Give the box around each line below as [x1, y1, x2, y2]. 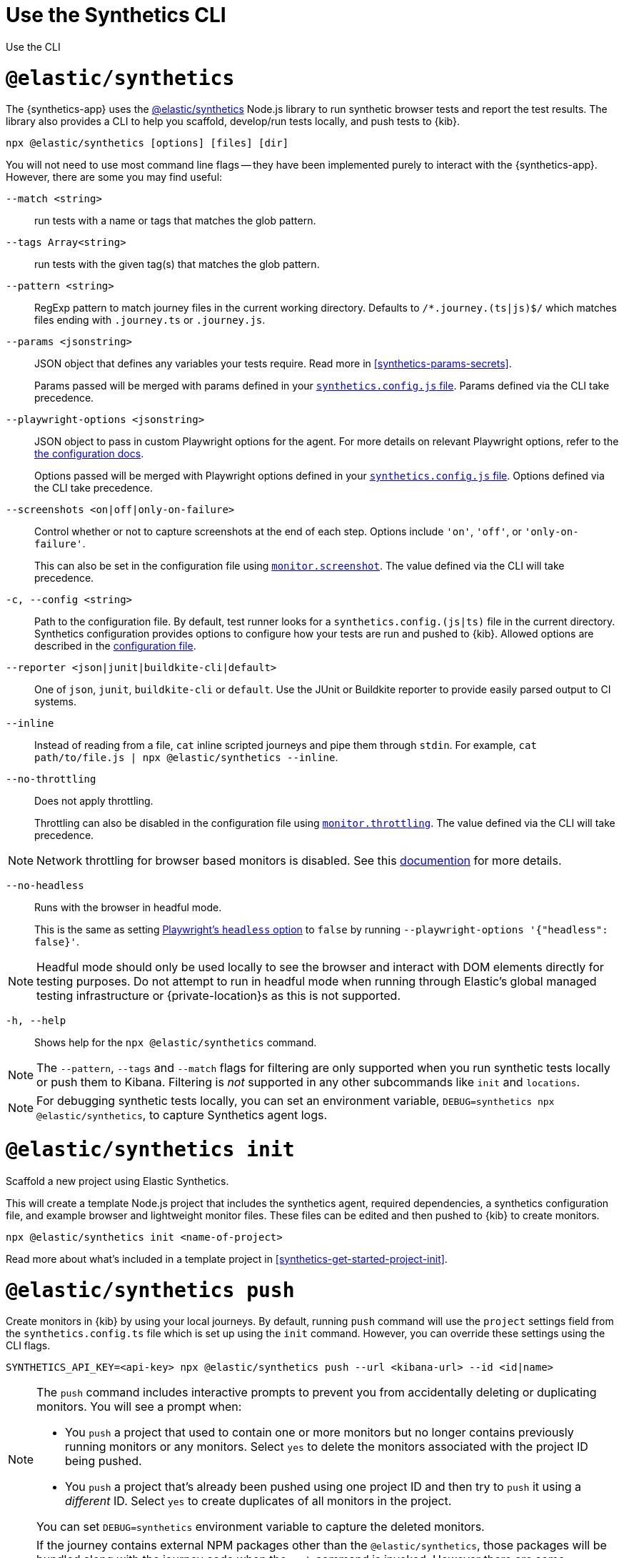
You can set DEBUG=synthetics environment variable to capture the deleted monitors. [36, 1519, 485, 1534]
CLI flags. [6, 1339, 51, 1352]
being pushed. [65, 1454, 142, 1469]
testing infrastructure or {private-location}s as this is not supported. [36, 988, 401, 1003]
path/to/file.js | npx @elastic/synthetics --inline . [34, 751, 338, 764]
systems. [34, 695, 76, 708]
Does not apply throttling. [34, 795, 154, 808]
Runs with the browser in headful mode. [34, 901, 222, 914]
